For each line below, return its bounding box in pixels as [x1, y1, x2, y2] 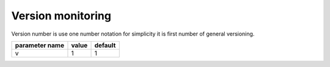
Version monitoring [11, 9, 111, 22]
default [94, 41, 116, 49]
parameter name [15, 41, 64, 49]
